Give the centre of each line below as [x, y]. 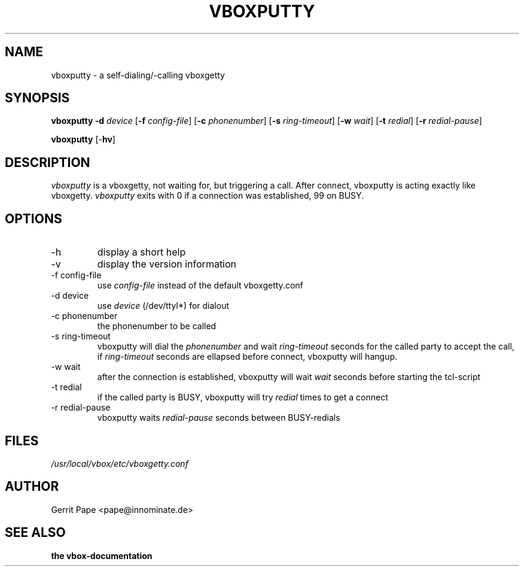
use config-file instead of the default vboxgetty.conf [200, 285]
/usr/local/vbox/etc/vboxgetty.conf [120, 463]
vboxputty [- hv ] [83, 139]
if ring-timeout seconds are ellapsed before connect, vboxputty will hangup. [247, 357]
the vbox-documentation [102, 555]
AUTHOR [32, 487]
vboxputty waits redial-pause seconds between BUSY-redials [219, 418]
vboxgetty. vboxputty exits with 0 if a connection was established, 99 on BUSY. [208, 196]
